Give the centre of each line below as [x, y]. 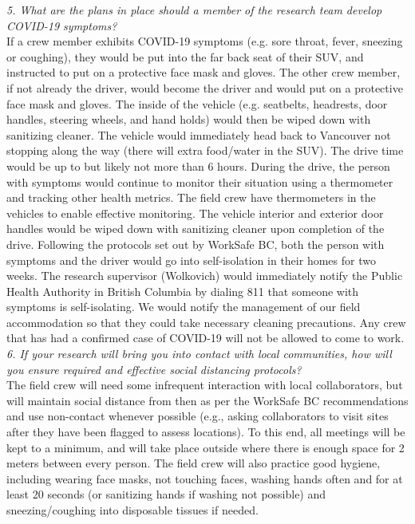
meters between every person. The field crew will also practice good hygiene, [194, 463]
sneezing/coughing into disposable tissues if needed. [132, 510]
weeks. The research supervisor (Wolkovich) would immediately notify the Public [205, 276]
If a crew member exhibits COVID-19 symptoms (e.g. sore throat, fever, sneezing [205, 41]
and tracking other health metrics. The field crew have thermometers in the [191, 197]
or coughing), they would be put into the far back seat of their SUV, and [185, 56]
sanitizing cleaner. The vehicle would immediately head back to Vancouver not [199, 134]
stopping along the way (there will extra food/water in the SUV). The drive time [205, 150]
